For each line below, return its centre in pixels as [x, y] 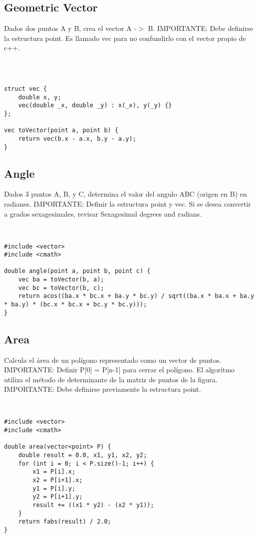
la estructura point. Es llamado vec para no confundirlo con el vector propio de [125, 38]
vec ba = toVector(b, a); [61, 280]
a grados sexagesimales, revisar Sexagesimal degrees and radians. [103, 213]
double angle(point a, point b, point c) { [77, 271]
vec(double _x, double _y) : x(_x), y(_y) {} [95, 106]
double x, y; [40, 97]
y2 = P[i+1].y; [58, 497]
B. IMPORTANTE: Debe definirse [201, 28]
